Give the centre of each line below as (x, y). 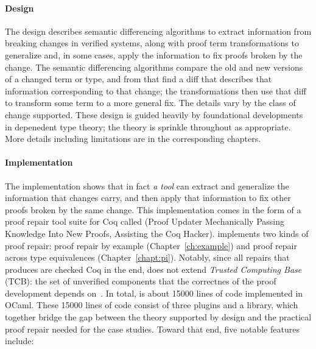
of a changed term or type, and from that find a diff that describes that (139, 79)
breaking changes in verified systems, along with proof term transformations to (152, 43)
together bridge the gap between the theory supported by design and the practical (158, 317)
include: (19, 341)
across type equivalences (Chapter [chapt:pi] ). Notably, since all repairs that (147, 257)
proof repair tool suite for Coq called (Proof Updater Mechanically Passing (145, 221)
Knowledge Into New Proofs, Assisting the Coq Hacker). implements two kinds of (157, 233)
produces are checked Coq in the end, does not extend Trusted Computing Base (153, 269)
